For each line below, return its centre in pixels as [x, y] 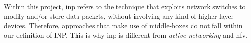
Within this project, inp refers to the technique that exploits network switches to [125, 6]
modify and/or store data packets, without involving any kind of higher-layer [119, 16]
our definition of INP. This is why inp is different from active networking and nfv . [126, 35]
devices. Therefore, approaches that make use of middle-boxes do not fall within [123, 25]
